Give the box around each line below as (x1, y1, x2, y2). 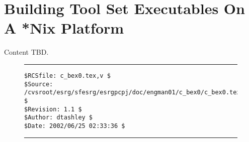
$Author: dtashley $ (24, 114, 93, 121)
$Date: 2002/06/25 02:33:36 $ (24, 122, 125, 129)
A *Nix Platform (4, 18, 124, 38)
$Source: (24, 80, 53, 88)
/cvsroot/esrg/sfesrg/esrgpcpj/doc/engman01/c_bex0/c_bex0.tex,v (24, 89, 247, 96)
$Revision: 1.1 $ (24, 105, 82, 113)
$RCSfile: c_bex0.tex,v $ (24, 72, 111, 79)
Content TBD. (4, 47, 49, 57)
